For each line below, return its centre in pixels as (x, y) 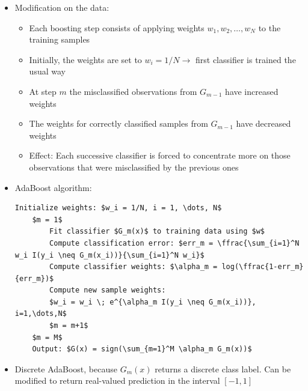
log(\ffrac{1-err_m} (263, 267)
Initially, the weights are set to (85, 59)
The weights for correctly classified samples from (119, 123)
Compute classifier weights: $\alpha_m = (134, 267)
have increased (252, 91)
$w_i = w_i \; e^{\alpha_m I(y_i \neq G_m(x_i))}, (153, 302)
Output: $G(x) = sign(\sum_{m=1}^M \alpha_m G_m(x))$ (142, 349)
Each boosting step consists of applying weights (117, 27)
